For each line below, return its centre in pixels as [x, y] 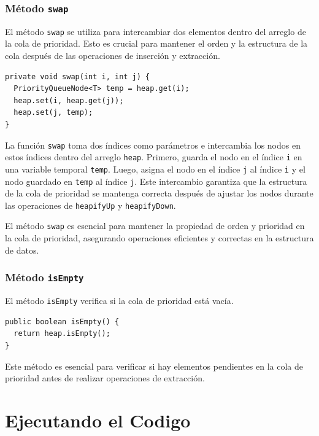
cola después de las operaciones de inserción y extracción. [113, 56]
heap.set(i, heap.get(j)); [69, 100]
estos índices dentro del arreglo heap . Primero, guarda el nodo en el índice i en [154, 157]
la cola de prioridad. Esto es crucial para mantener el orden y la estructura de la [156, 43]
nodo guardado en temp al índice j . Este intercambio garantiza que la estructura [156, 181]
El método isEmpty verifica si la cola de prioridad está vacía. [119, 301]
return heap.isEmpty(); [62, 334]
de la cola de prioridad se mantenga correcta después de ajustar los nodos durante [159, 193]
